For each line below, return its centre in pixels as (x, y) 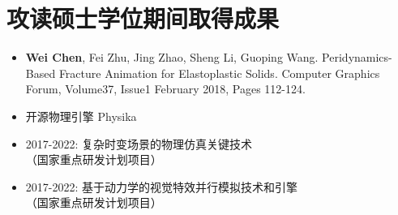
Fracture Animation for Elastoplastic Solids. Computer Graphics (219, 73)
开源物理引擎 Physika (81, 116)
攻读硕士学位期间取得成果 (143, 18)
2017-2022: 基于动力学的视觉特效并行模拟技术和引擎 (162, 186)
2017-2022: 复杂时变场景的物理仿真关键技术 (139, 143)
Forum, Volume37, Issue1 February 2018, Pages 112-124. (165, 89)
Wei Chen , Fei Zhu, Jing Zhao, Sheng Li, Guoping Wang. (172, 57)
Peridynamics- (357, 57)
